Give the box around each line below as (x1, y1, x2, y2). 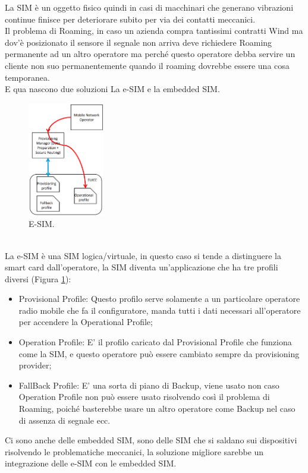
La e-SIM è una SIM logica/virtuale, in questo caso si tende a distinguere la (5, 249, 281, 261)
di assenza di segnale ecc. (18, 414, 111, 426)
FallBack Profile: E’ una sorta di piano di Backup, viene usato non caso (18, 379, 279, 391)
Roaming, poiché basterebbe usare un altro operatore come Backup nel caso (18, 402, 296, 415)
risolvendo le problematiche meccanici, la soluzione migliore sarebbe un (5, 445, 264, 458)
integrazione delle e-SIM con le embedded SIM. (5, 457, 177, 469)
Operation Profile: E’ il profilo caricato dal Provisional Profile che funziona (18, 336, 292, 348)
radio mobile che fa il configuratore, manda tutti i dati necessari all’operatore (18, 304, 301, 316)
